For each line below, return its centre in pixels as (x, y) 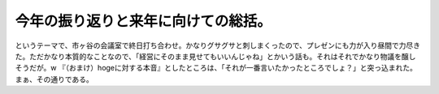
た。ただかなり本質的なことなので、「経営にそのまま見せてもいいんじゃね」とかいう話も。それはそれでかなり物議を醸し (215, 56)
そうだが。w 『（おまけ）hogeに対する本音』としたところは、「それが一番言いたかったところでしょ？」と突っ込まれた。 (216, 68)
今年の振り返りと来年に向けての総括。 (143, 21)
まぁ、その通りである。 (54, 79)
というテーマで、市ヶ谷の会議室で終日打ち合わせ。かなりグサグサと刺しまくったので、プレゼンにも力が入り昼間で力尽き (217, 45)
